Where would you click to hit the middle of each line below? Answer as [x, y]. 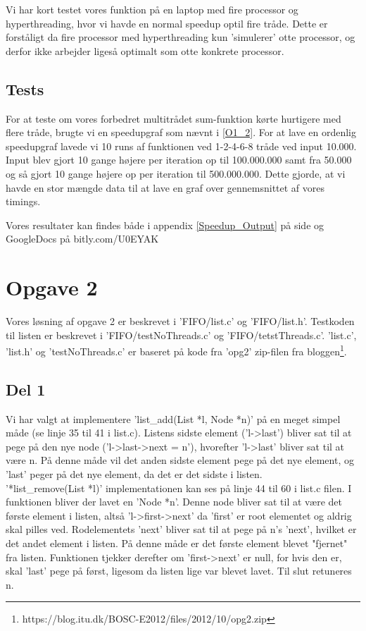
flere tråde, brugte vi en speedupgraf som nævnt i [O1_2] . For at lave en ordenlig [181, 132]
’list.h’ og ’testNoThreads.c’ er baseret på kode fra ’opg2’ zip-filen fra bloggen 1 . [176, 350]
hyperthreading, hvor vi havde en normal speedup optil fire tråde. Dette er [167, 23]
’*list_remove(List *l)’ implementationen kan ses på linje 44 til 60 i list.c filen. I [179, 488]
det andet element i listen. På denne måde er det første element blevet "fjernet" [177, 543]
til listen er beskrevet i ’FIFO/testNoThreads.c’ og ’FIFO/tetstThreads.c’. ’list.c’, [181, 335]
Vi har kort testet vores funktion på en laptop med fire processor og [152, 9]
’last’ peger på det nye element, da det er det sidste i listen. [134, 474]
